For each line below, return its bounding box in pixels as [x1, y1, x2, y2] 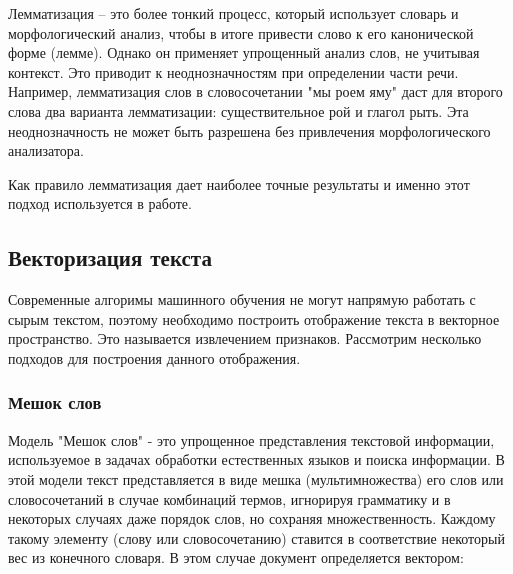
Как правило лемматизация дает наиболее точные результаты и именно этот [8, 173, 470, 194]
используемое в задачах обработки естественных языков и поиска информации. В [8, 449, 505, 470]
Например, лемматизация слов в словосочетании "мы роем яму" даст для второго [8, 81, 503, 102]
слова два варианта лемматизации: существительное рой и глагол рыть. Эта [8, 100, 469, 121]
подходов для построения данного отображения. [8, 347, 301, 368]
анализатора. [8, 140, 84, 161]
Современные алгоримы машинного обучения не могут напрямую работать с [8, 289, 476, 310]
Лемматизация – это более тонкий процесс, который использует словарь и [8, 3, 459, 23]
